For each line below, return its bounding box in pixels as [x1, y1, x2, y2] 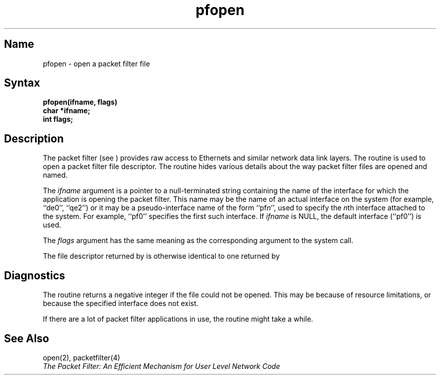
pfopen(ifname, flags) [43, 98, 118, 107]
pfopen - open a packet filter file [43, 59, 150, 68]
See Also [4, 332, 49, 345]
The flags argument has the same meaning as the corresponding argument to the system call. [43, 236, 354, 245]
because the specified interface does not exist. [43, 299, 198, 308]
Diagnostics [4, 269, 65, 282]
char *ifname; [43, 106, 90, 115]
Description [4, 132, 64, 145]
